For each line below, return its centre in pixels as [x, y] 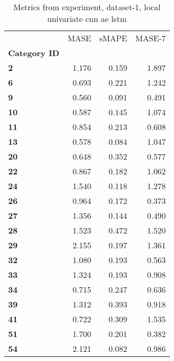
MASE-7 [151, 38]
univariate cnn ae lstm [87, 19]
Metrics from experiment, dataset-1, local [87, 7]
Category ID [34, 53]
